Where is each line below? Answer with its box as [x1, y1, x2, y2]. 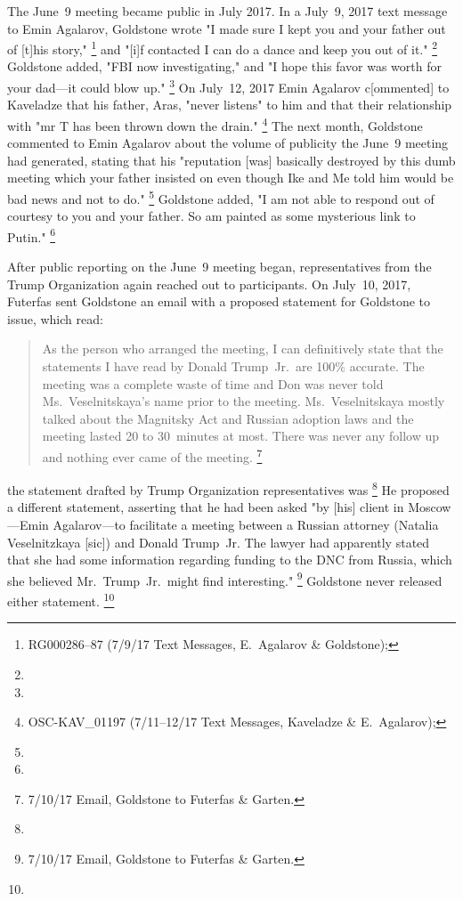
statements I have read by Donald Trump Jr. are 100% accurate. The [42, 356, 425, 375]
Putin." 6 [7, 224, 56, 246]
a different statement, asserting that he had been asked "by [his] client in [7, 498, 404, 516]
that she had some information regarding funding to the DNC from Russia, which [7, 550, 452, 569]
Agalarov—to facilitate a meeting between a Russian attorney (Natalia [53, 515, 439, 534]
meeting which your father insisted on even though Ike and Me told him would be [7, 168, 454, 187]
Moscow [408, 498, 451, 516]
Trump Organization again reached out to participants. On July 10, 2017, [7, 274, 411, 293]
